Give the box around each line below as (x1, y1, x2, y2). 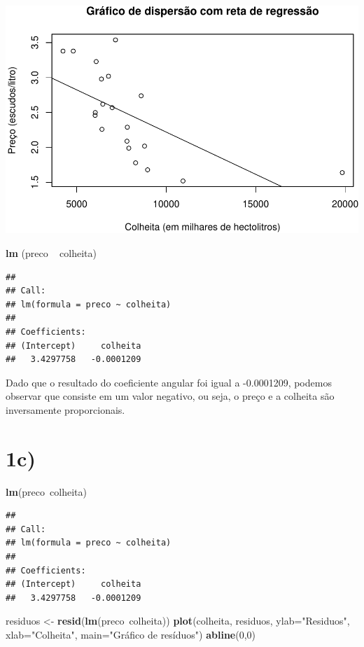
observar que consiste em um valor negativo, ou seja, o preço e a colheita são (6, 389, 335, 403)
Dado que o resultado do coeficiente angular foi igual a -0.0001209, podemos (6, 375, 332, 389)
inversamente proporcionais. (6, 402, 125, 417)
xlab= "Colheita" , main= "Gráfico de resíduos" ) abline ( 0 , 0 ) (6, 627, 256, 642)
